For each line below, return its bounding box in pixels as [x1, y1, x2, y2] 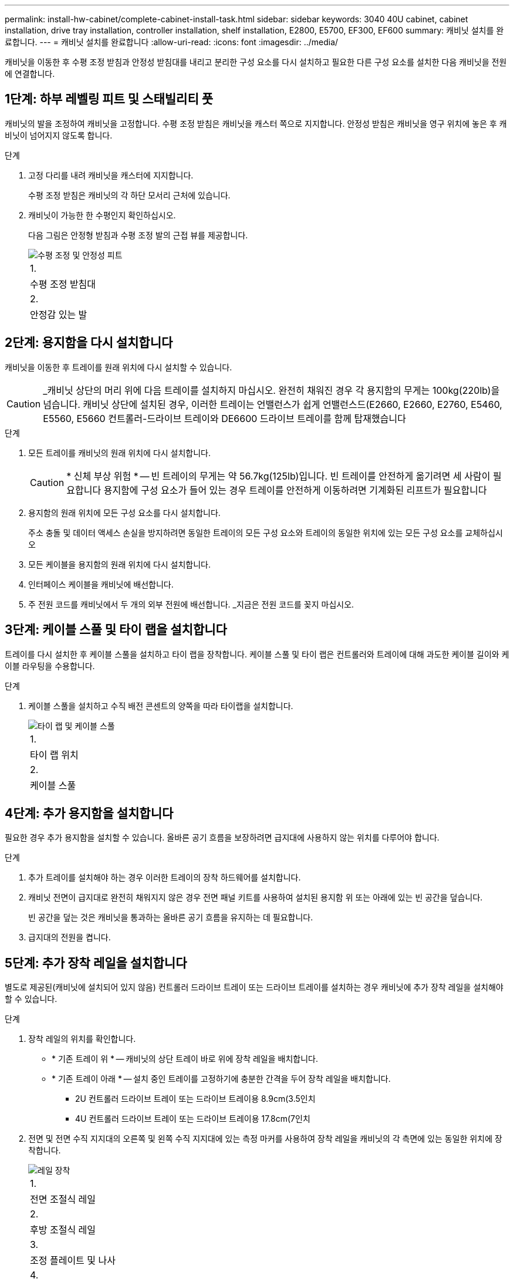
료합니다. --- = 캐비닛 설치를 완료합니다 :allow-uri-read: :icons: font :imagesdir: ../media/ [5, 37, 339, 47]
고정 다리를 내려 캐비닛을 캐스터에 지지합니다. [28, 170, 194, 180]
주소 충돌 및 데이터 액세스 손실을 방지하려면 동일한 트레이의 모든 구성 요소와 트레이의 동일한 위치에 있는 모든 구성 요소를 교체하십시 [28, 527, 503, 538]
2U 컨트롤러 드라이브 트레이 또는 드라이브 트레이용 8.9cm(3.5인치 [75, 1094, 316, 1104]
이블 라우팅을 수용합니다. [5, 660, 95, 671]
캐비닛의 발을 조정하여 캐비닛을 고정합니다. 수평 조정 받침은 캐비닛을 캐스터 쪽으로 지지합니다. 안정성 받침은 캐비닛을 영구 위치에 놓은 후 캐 [5, 118, 507, 129]
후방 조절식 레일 [30, 1224, 96, 1236]
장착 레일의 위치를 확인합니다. [28, 1034, 136, 1044]
